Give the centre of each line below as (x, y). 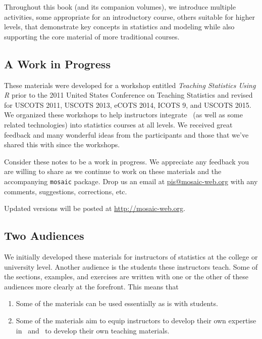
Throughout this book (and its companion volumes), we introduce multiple (120, 7)
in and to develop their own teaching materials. (93, 330)
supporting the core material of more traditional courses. (92, 36)
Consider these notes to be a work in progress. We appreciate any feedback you (127, 161)
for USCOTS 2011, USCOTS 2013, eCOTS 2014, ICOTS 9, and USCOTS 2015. (128, 104)
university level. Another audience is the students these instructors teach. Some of (131, 266)
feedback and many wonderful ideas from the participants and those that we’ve (126, 134)
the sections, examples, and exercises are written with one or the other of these (126, 277)
